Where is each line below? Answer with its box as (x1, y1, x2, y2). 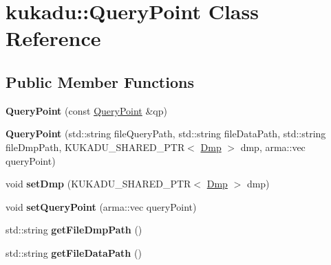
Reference (6, 24, 101, 52)
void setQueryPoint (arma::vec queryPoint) (6, 199, 197, 214)
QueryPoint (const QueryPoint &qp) (6, 103, 167, 117)
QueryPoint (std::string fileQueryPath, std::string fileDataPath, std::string (6, 126, 326, 141)
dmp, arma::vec (240, 139, 306, 154)
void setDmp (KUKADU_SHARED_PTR (6, 176, 191, 191)
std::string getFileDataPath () (6, 245, 142, 260)
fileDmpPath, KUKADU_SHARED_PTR (6, 139, 185, 154)
